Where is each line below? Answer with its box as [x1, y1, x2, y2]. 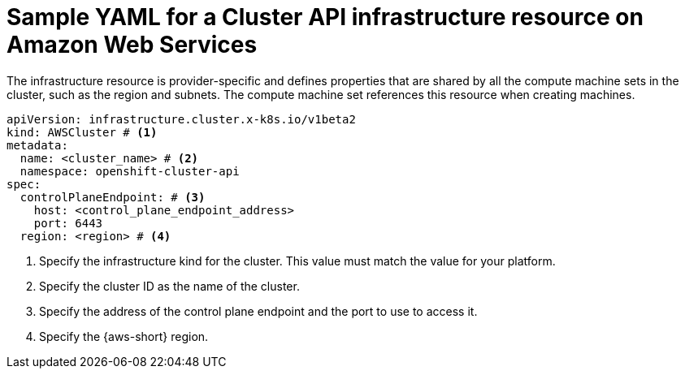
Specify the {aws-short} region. [39, 329, 209, 343]
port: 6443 [33, 216, 103, 230]
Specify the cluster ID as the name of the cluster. [39, 278, 300, 293]
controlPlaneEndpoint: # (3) [20, 190, 206, 204]
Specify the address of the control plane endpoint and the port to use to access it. [39, 304, 478, 318]
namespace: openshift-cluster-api [20, 164, 240, 178]
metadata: [7, 138, 68, 152]
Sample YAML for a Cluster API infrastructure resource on [7, 3, 644, 31]
